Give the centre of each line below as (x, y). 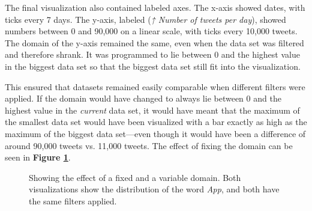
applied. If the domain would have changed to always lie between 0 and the (143, 98)
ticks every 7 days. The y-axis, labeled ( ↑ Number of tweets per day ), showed (145, 19)
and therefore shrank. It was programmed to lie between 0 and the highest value (152, 54)
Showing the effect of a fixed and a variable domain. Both (135, 177)
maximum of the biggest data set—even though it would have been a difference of (155, 133)
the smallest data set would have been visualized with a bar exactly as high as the (156, 122)
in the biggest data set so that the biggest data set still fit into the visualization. (153, 66)
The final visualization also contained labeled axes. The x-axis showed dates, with (155, 7)
